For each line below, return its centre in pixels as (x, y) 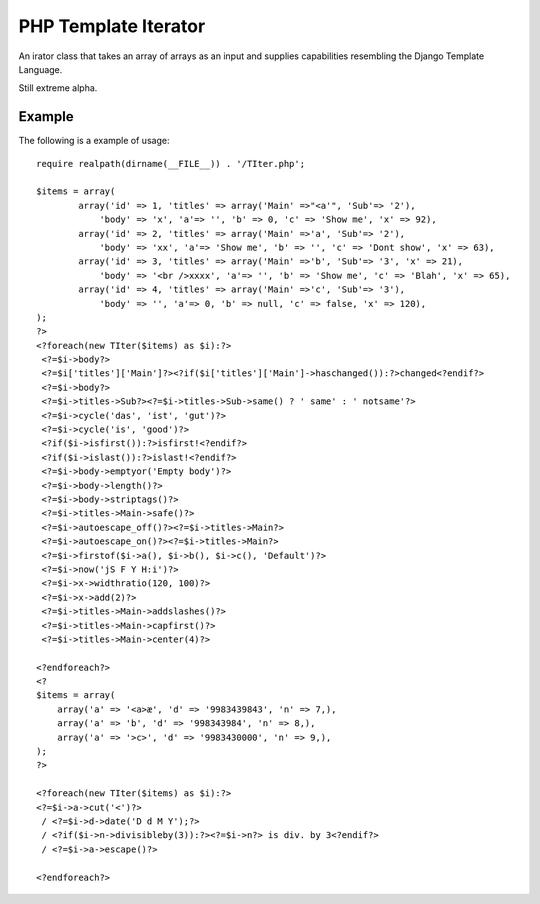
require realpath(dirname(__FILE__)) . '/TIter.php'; (170, 163)
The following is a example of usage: (94, 141)
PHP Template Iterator (112, 26)
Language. (40, 69)
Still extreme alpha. (58, 88)
